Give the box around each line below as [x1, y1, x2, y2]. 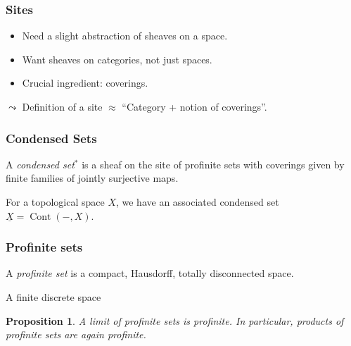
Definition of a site [22, 99, 103, 113]
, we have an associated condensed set [115, 194, 279, 209]
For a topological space [6, 194, 105, 209]
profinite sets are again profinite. [6, 327, 146, 342]
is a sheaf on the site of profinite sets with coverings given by [82, 156, 345, 171]
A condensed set [6, 156, 75, 171]
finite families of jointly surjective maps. [6, 171, 179, 185]
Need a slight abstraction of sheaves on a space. [22, 28, 228, 43]
